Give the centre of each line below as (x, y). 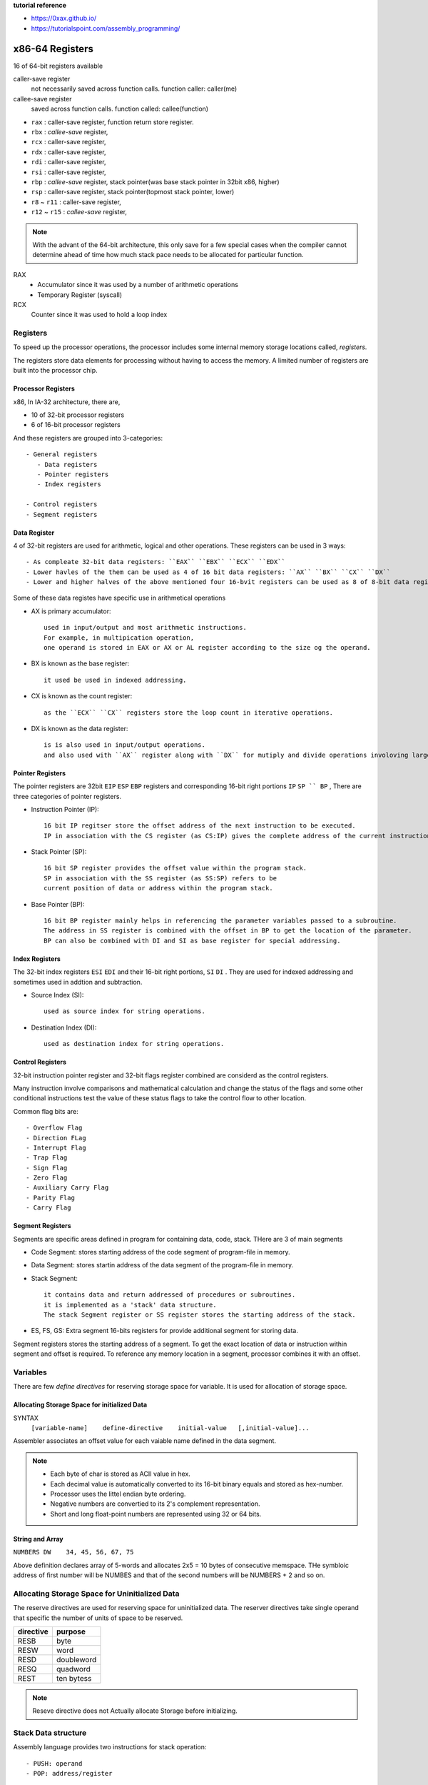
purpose (71, 1631)
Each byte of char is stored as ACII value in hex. (120, 1474)
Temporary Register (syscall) (80, 295)
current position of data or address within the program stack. (159, 888)
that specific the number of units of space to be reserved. (98, 1618)
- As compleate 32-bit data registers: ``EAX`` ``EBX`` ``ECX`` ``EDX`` (156, 562)
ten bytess (74, 1678)
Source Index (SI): (57, 995)
